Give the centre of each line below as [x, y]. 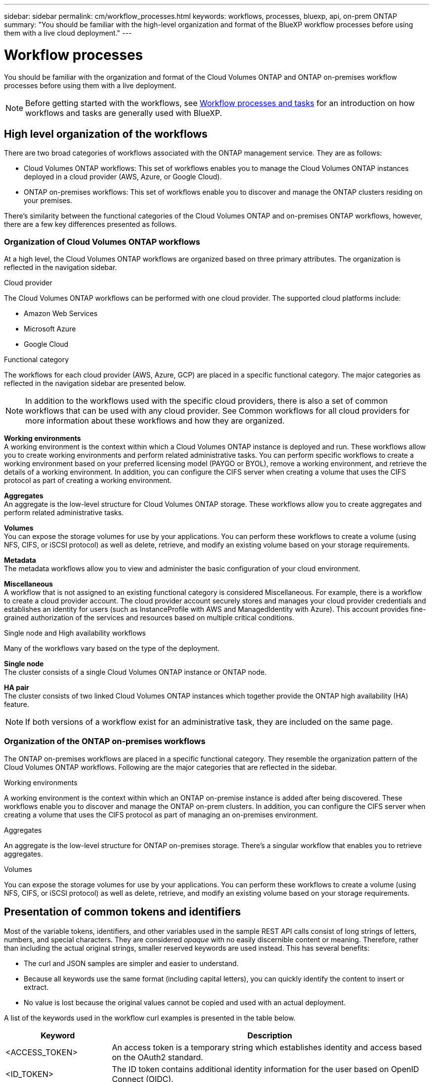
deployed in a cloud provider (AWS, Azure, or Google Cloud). [123, 177]
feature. [17, 704]
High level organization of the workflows [106, 134]
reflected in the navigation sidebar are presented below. [95, 383]
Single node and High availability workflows [75, 633]
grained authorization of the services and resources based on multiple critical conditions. [149, 618]
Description [270, 1035]
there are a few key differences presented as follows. [90, 224]
